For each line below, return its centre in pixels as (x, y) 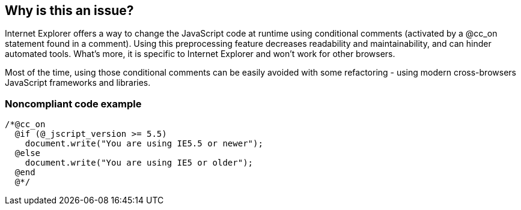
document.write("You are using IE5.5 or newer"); (144, 144)
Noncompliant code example (73, 103)
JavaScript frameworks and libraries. (78, 83)
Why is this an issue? (69, 10)
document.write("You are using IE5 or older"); (139, 163)
